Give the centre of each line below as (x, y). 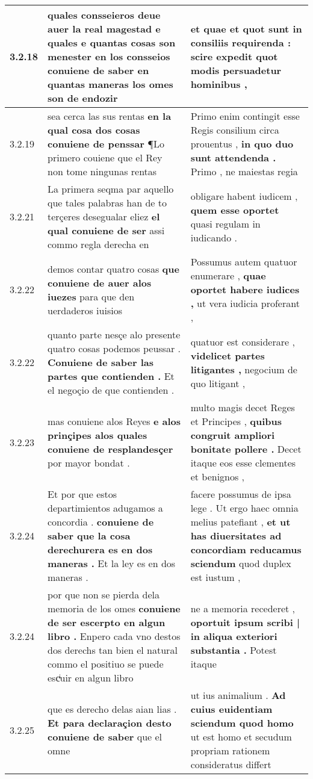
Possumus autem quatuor (244, 262)
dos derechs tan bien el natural (113, 650)
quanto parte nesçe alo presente (114, 334)
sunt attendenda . (233, 157)
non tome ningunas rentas (102, 171)
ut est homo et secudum (241, 737)
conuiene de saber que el (105, 737)
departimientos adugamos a (105, 508)
